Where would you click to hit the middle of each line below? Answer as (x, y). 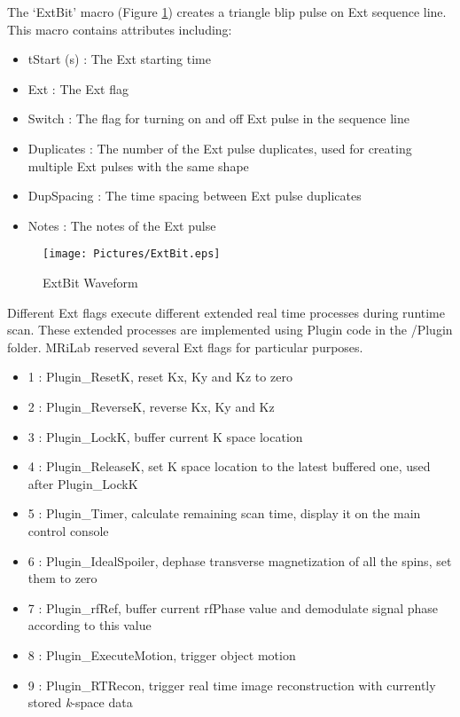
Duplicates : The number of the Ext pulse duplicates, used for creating (220, 148)
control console (68, 530)
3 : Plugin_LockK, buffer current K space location (165, 436)
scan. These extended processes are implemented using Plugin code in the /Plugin (230, 330)
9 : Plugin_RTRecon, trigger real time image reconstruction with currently (232, 685)
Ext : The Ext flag (78, 88)
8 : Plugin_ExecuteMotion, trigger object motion (162, 654)
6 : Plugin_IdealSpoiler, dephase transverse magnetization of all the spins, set (240, 560)
